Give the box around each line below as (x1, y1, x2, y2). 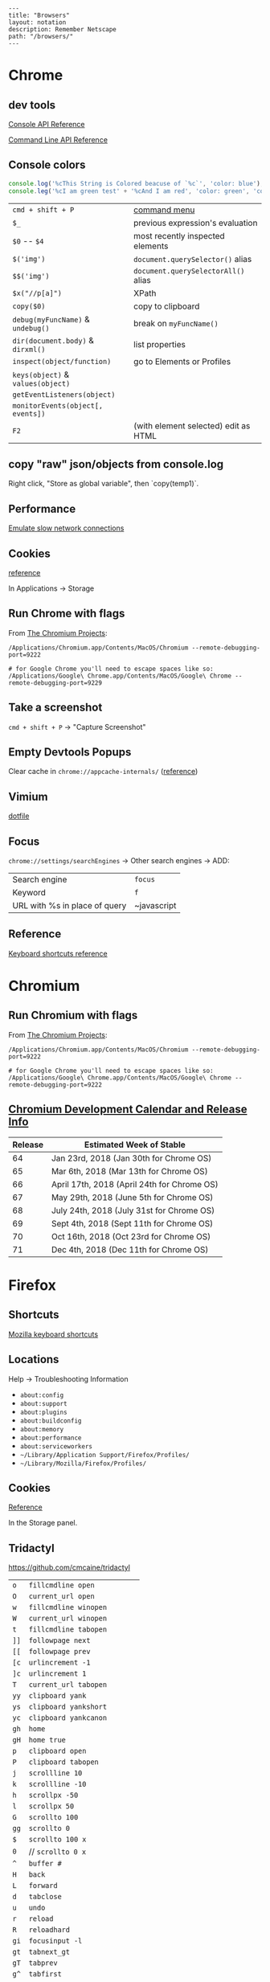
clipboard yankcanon (28, 1714, 107, 1722)
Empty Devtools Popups (8, 745, 132, 760)
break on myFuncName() (133, 317, 219, 329)
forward (28, 1882, 58, 1890)
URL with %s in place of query (12, 900, 127, 911)
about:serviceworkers (19, 1442, 92, 1451)
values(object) (12, 379, 71, 388)
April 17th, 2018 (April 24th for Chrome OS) (51, 1178, 219, 1190)
